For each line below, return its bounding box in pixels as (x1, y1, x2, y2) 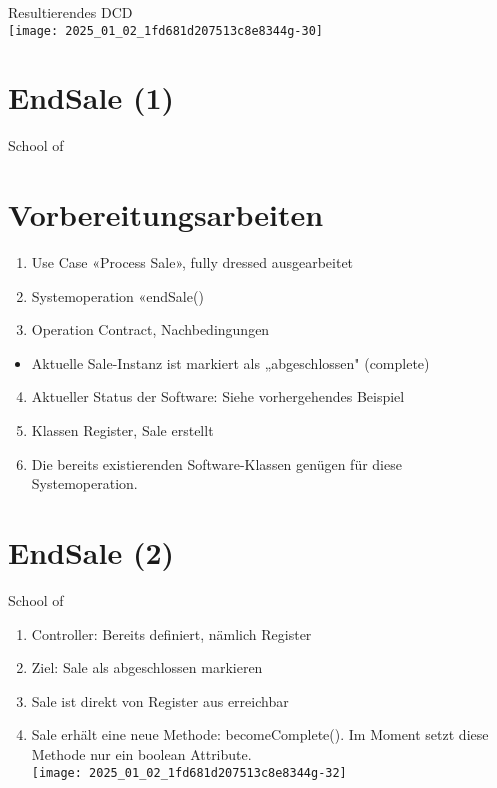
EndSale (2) (8, 532, 175, 573)
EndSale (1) (8, 77, 175, 118)
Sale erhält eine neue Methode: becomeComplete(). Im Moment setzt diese (31, 724, 489, 745)
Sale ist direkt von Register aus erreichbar (31, 690, 289, 711)
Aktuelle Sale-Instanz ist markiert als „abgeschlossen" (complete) (31, 352, 430, 373)
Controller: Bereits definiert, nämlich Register (31, 623, 312, 644)
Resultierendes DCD (8, 2, 133, 22)
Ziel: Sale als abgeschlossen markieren (31, 657, 263, 678)
